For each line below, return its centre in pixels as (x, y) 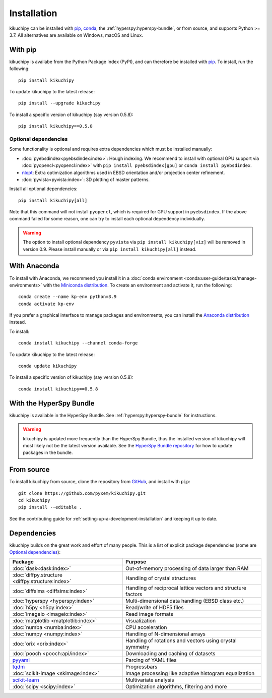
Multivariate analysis (150, 680)
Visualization (141, 621)
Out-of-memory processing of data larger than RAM (187, 568)
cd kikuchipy (34, 500)
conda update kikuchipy (48, 366)
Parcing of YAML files (151, 660)
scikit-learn (26, 680)
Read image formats (149, 614)
